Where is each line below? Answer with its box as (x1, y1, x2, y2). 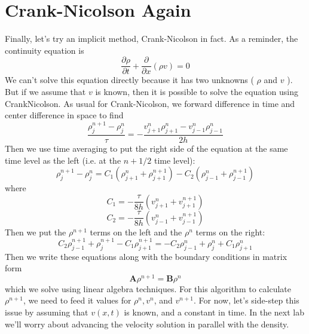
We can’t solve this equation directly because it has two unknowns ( (5, 73, 254, 86)
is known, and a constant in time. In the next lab (124, 306, 304, 318)
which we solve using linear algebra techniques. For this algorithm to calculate (5, 282, 291, 295)
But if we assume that (5, 85, 86, 97)
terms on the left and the (90, 225, 182, 238)
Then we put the (5, 225, 66, 238)
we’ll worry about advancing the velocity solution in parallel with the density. (5, 317, 289, 330)
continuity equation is (5, 44, 84, 56)
